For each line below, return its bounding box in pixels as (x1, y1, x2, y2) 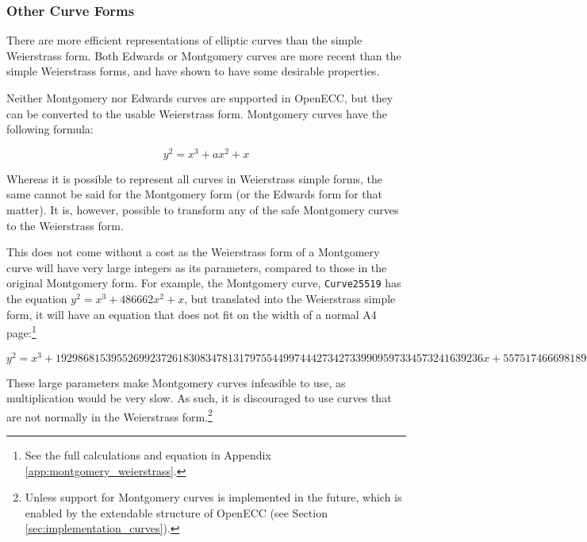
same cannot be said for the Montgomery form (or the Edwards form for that (6, 186, 382, 202)
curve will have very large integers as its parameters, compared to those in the (6, 259, 387, 275)
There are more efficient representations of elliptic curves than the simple (6, 32, 363, 48)
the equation (6, 290, 67, 307)
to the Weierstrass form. (6, 217, 124, 233)
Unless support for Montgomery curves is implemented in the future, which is (25, 489, 402, 505)
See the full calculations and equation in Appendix (25, 447, 271, 463)
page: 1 (6, 322, 36, 340)
